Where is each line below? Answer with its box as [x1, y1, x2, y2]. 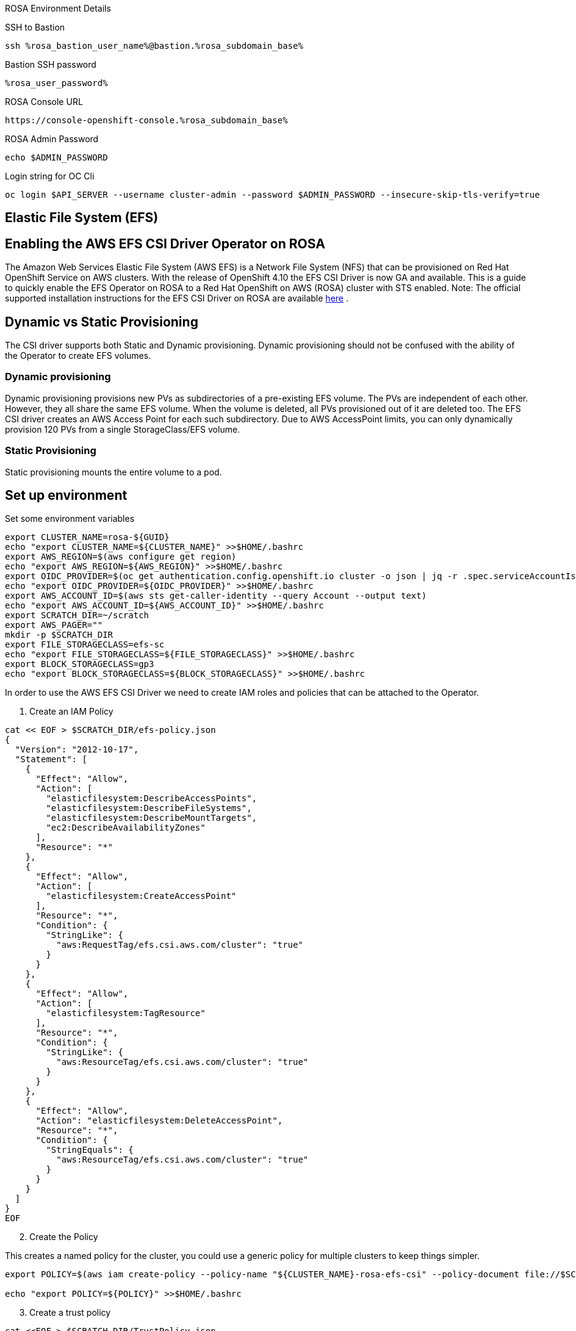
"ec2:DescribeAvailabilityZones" [46, 823, 206, 833]
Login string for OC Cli [5, 171, 95, 181]
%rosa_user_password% [5, 78, 108, 88]
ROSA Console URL [5, 96, 83, 107]
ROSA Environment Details [5, 3, 111, 13]
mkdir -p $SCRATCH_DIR [5, 630, 113, 640]
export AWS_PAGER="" [5, 620, 103, 630]
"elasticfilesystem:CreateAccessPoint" [46, 891, 237, 901]
